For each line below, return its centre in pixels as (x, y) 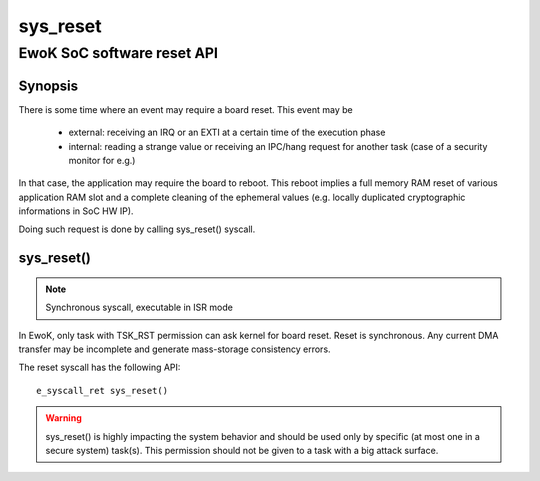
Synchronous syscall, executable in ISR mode (139, 307)
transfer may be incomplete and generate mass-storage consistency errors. (174, 349)
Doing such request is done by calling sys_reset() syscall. (137, 229)
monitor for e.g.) (102, 160)
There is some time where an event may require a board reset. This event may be (186, 109)
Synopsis (48, 85)
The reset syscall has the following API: (99, 367)
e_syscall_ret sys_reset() (102, 390)
